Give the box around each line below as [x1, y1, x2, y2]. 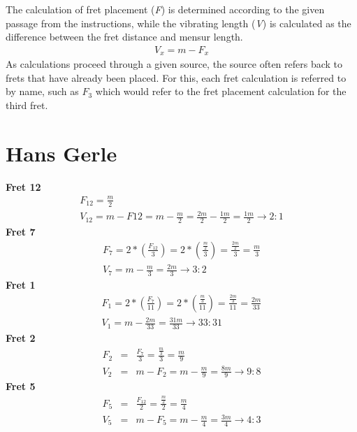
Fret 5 [6, 379, 36, 394]
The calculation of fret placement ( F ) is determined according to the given [6, 2, 325, 16]
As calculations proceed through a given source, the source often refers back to [6, 57, 343, 71]
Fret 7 [6, 224, 36, 239]
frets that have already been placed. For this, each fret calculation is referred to [6, 70, 347, 85]
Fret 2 [6, 331, 36, 345]
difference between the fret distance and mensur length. [6, 29, 243, 44]
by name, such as [6, 84, 79, 99]
